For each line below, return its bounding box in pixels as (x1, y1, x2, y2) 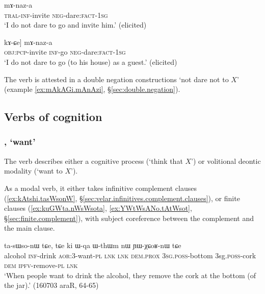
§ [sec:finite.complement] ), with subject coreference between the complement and (4, 212, 254, 223)
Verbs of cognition (4, 109, 102, 125)
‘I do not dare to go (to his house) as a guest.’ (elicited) (4, 56, 177, 67)
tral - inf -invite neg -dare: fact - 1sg (4, 9, 108, 20)
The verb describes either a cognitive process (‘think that (4, 155, 183, 166)
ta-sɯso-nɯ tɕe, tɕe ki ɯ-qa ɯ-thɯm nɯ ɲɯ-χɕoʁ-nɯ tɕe (4, 239, 181, 250)
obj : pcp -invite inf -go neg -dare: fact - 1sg (4, 46, 126, 57)
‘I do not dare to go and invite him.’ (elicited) (4, 19, 147, 30)
